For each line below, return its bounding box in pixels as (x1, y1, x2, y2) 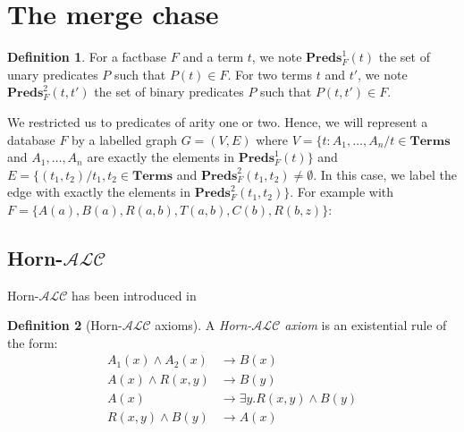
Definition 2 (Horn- (7, 316, 122, 335)
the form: (7, 333, 58, 352)
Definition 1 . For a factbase (7, 47, 167, 66)
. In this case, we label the (313, 165, 457, 183)
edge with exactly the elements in (7, 182, 190, 201)
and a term (182, 47, 244, 66)
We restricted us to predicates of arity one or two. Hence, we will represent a (7, 112, 428, 131)
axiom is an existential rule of (284, 316, 447, 335)
